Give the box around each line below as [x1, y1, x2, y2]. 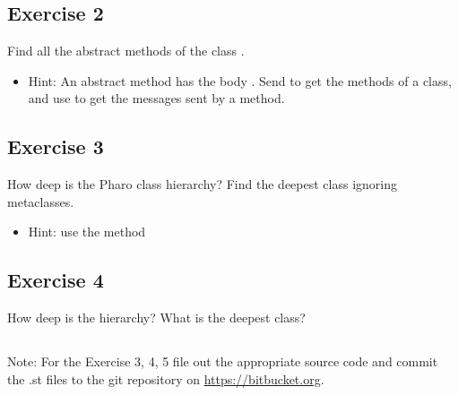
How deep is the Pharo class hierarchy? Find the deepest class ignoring [7, 175, 397, 193]
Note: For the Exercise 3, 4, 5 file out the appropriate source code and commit [7, 352, 438, 371]
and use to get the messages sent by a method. [28, 89, 285, 107]
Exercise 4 [7, 266, 104, 294]
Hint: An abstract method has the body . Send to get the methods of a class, [28, 71, 452, 90]
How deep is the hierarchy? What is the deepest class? [7, 308, 306, 327]
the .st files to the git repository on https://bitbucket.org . [7, 369, 324, 388]
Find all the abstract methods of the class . [7, 41, 245, 60]
